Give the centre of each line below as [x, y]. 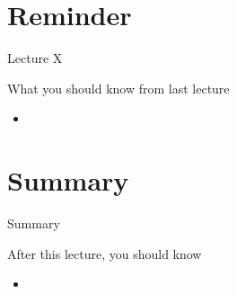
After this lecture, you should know [105, 253]
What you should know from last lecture [118, 88]
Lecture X [35, 58]
